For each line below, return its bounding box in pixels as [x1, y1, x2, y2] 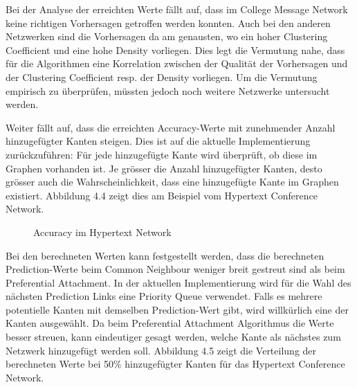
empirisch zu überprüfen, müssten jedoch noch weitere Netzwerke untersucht [6, 83, 330, 98]
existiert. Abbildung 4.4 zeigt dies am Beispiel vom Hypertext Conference [6, 188, 318, 202]
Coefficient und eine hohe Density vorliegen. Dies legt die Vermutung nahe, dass [6, 42, 345, 57]
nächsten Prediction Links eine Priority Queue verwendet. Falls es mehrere [6, 289, 322, 303]
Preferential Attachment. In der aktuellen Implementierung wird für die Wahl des [6, 275, 351, 289]
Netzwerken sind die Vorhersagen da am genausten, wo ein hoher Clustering [6, 29, 328, 44]
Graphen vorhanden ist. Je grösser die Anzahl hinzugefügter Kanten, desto [6, 161, 322, 175]
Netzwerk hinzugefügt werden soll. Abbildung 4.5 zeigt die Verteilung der [6, 343, 317, 357]
